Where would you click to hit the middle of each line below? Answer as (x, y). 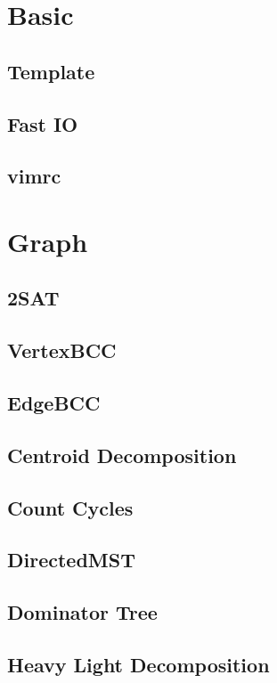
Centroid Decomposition (122, 455)
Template (51, 71)
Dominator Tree (82, 612)
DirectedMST (71, 560)
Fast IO (43, 123)
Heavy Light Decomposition (138, 664)
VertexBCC (62, 350)
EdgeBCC (54, 403)
